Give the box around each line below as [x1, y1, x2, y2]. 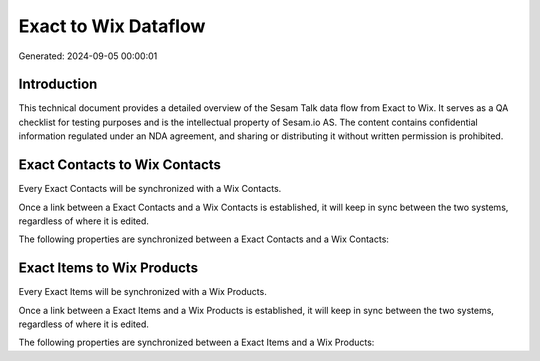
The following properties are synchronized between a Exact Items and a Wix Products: [18, 336, 375, 349]
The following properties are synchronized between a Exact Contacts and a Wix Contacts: [18, 233, 390, 245]
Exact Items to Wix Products [18, 260, 199, 277]
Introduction [18, 76, 98, 93]
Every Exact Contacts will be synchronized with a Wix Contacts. [18, 183, 282, 195]
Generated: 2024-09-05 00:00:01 [18, 50, 158, 62]
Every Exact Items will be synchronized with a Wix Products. [18, 286, 267, 298]
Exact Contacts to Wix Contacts [18, 156, 222, 174]
